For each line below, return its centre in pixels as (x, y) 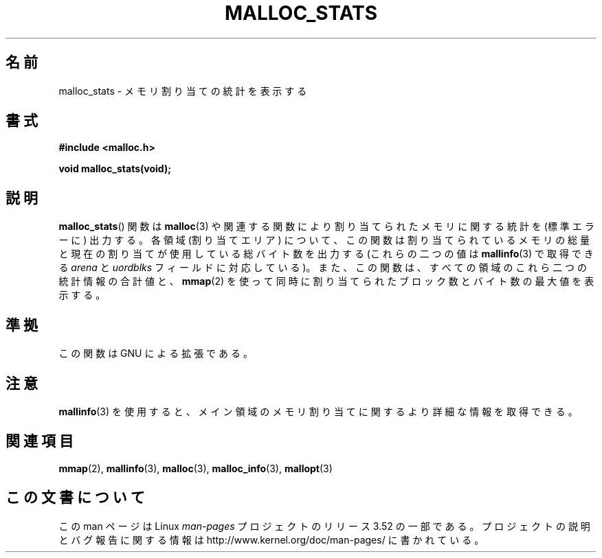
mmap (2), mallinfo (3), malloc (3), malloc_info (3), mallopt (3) (196, 468)
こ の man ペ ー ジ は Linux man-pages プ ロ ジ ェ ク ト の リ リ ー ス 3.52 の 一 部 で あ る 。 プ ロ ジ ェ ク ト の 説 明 (324, 526)
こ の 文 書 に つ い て (75, 498)
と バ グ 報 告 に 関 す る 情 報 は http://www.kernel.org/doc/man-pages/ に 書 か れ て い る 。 (271, 539)
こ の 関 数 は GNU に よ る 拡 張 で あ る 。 (156, 353)
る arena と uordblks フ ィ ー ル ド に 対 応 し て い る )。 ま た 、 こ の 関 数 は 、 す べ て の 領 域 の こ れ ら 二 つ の (323, 268)
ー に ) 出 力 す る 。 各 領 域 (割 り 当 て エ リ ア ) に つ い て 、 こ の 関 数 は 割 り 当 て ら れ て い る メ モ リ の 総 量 (324, 240)
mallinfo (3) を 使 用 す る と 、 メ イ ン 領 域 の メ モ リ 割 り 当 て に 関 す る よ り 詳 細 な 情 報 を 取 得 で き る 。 (318, 411)
